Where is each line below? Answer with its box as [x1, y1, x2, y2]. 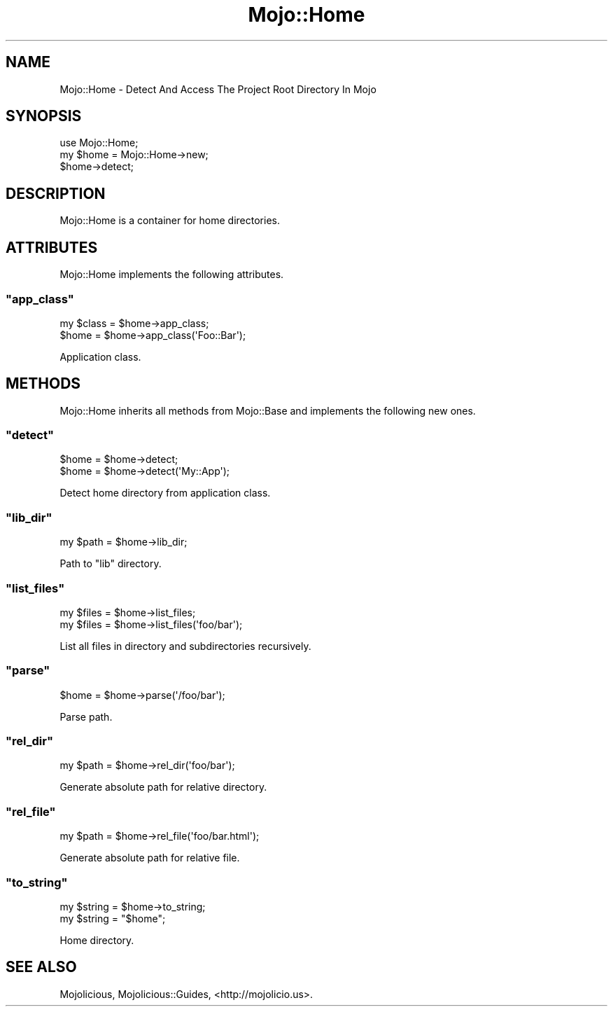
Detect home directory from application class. [59, 487, 271, 499]
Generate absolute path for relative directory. [59, 781, 267, 793]
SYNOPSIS [6, 107, 82, 125]
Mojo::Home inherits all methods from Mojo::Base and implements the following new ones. [59, 404, 476, 417]
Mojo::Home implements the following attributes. [59, 268, 284, 281]
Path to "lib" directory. [59, 557, 162, 570]
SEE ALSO [6, 958, 77, 976]
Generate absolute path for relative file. [59, 852, 240, 864]
